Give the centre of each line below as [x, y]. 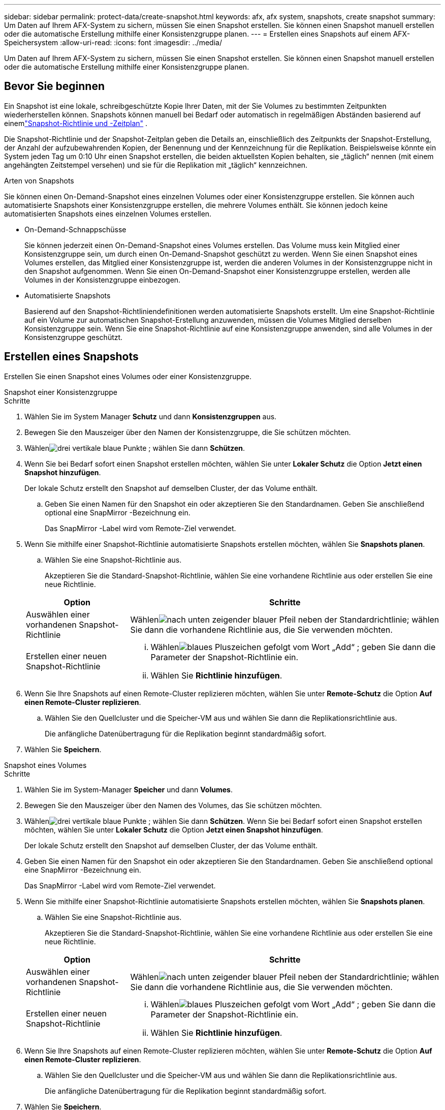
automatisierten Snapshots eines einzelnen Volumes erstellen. [108, 213]
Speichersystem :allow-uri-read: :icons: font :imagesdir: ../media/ [113, 42]
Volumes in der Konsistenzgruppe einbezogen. [103, 280]
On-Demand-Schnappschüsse [75, 229]
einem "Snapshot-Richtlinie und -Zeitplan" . [76, 123]
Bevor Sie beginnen [55, 86]
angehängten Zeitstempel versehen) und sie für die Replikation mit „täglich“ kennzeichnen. [156, 165]
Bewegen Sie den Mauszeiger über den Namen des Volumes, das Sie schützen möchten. [173, 805]
